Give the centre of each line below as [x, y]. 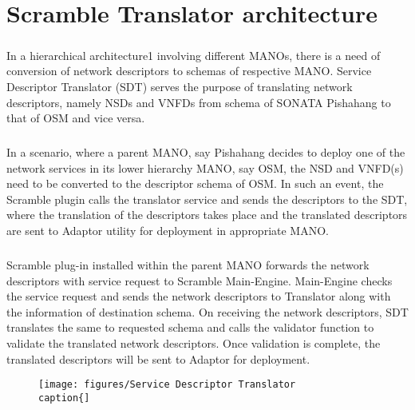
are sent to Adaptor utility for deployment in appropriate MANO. [168, 231]
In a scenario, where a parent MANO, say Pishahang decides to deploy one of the [206, 152]
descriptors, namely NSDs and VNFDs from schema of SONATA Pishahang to [199, 102]
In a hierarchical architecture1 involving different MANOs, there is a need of [194, 55]
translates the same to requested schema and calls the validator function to [190, 327]
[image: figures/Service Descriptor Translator [167, 385]
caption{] [64, 398]
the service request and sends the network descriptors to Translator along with [199, 296]
